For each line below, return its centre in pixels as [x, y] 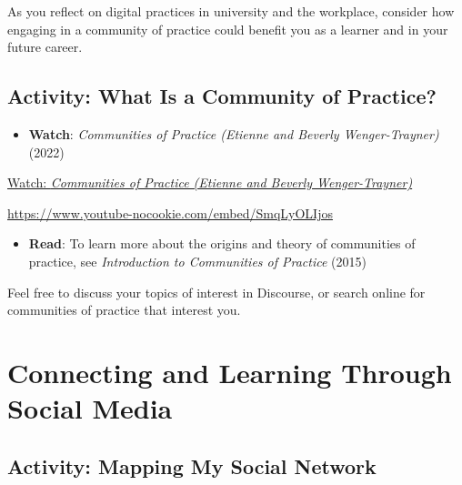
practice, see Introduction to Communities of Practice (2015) [197, 261]
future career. [45, 47]
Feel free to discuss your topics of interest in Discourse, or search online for [216, 292]
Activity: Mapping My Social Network [192, 465]
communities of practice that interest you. [124, 310]
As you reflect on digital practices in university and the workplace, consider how [231, 11]
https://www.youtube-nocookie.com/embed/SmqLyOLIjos [170, 212]
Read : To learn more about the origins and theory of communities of [222, 243]
